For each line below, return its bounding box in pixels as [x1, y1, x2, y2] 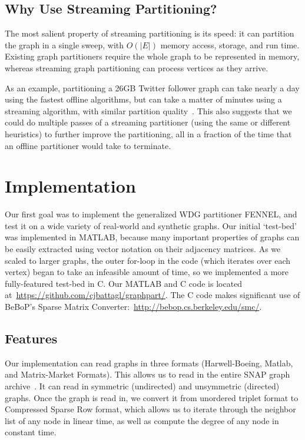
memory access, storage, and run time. [160, 38, 300, 51]
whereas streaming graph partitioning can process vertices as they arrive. [5, 61, 268, 74]
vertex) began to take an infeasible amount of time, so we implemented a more [5, 266, 289, 278]
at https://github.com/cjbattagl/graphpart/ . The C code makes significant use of [5, 289, 300, 301]
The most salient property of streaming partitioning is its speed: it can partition [5, 27, 294, 39]
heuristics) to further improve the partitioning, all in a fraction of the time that [5, 127, 292, 140]
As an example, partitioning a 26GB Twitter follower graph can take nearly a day [5, 81, 300, 94]
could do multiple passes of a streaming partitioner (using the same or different [5, 116, 291, 128]
